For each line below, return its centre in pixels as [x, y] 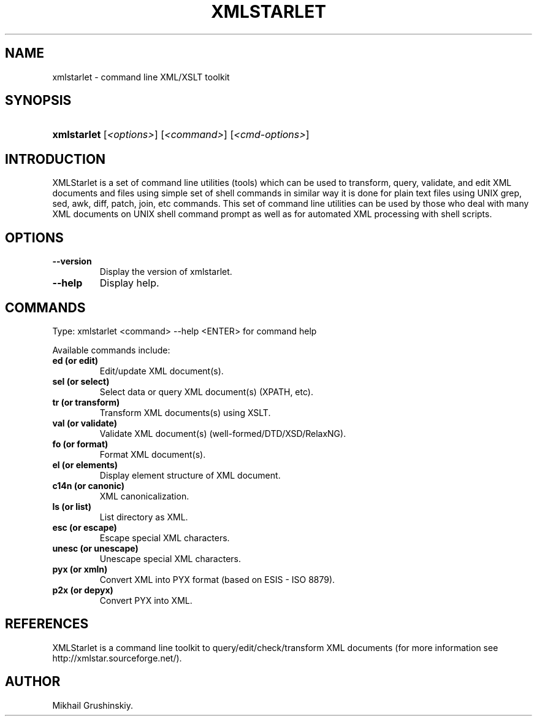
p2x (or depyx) [83, 590]
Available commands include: [111, 350]
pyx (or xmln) [80, 569]
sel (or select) [81, 381]
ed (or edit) [75, 360]
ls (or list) [72, 506]
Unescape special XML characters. [170, 558]
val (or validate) [85, 423]
